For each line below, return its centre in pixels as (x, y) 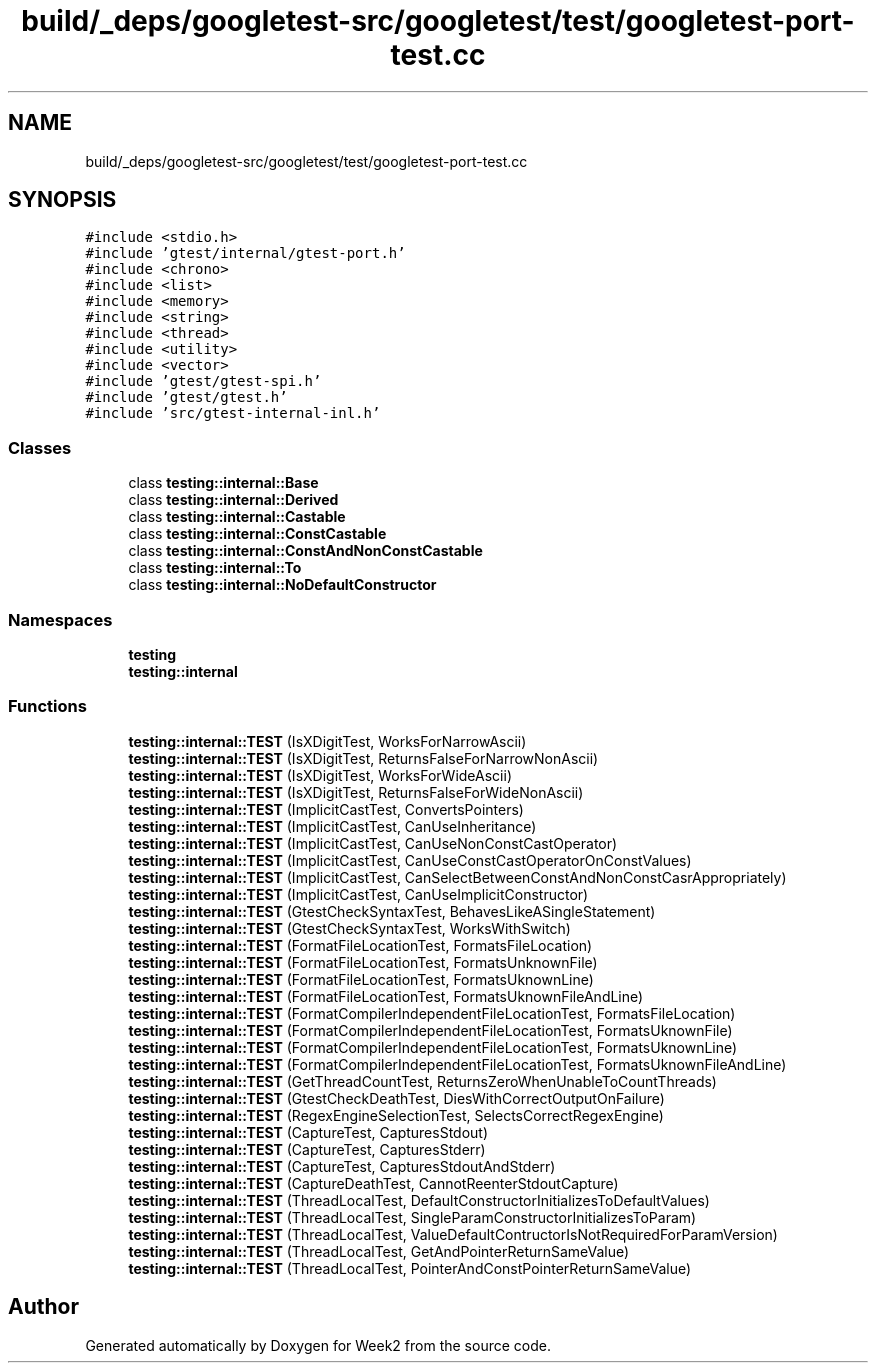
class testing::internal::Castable (237, 517)
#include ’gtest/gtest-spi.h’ (203, 381)
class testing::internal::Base (223, 483)
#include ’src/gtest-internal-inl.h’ (233, 413)
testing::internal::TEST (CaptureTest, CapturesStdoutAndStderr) (342, 1166)
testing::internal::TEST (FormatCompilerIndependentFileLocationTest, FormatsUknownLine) (433, 1047)
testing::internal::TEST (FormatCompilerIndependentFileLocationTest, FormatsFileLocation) (432, 1013)
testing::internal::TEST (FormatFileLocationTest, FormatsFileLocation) (360, 945)
